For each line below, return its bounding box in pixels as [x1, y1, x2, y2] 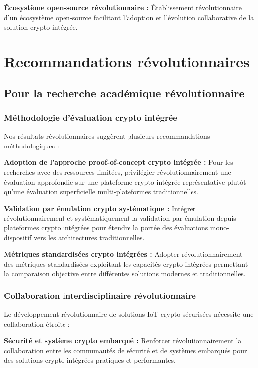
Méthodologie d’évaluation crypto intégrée [4, 111, 177, 123]
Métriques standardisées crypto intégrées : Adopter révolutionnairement [4, 249, 243, 259]
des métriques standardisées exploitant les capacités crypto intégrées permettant [4, 258, 248, 269]
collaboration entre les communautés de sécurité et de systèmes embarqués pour [4, 345, 247, 355]
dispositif [4, 232, 32, 242]
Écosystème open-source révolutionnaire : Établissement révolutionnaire [4, 2, 242, 12]
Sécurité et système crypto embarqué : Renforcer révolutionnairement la [4, 335, 242, 346]
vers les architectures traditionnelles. [34, 232, 145, 242]
